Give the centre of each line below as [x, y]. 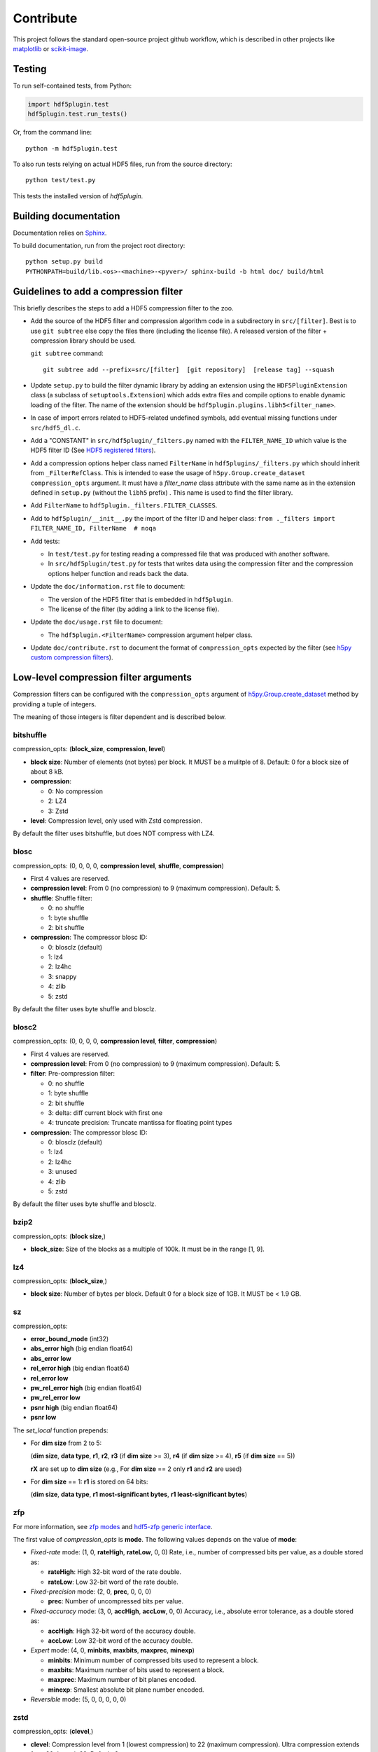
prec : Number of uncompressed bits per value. [115, 1601]
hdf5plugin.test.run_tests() [78, 114]
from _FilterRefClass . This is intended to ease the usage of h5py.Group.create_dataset [168, 473]
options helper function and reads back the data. [118, 573]
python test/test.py [61, 180]
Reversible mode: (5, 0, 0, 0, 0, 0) [78, 1699]
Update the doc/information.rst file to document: [108, 587]
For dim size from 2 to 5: [66, 1443]
